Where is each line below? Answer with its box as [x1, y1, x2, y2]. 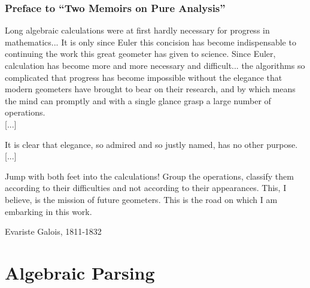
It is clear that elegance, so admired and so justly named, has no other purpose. [5, 138, 298, 150]
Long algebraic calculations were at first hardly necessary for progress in [5, 24, 270, 37]
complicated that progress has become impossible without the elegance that [5, 71, 282, 83]
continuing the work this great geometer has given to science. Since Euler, [5, 47, 276, 60]
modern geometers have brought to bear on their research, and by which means [5, 83, 296, 95]
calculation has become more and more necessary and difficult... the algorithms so [5, 59, 305, 71]
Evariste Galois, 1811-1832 [5, 225, 102, 238]
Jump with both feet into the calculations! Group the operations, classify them [5, 169, 294, 182]
